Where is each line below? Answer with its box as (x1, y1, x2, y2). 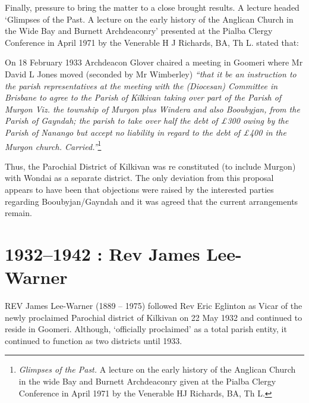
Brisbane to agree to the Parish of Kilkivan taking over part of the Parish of (5, 91, 282, 104)
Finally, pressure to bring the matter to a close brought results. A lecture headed (5, 1, 299, 13)
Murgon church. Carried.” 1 (5, 138, 102, 152)
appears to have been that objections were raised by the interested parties (5, 183, 274, 195)
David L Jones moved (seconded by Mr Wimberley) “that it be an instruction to (5, 67, 297, 80)
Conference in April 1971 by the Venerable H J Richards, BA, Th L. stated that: (5, 36, 299, 48)
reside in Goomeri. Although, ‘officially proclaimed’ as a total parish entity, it (5, 323, 287, 335)
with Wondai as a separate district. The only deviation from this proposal (5, 171, 274, 184)
